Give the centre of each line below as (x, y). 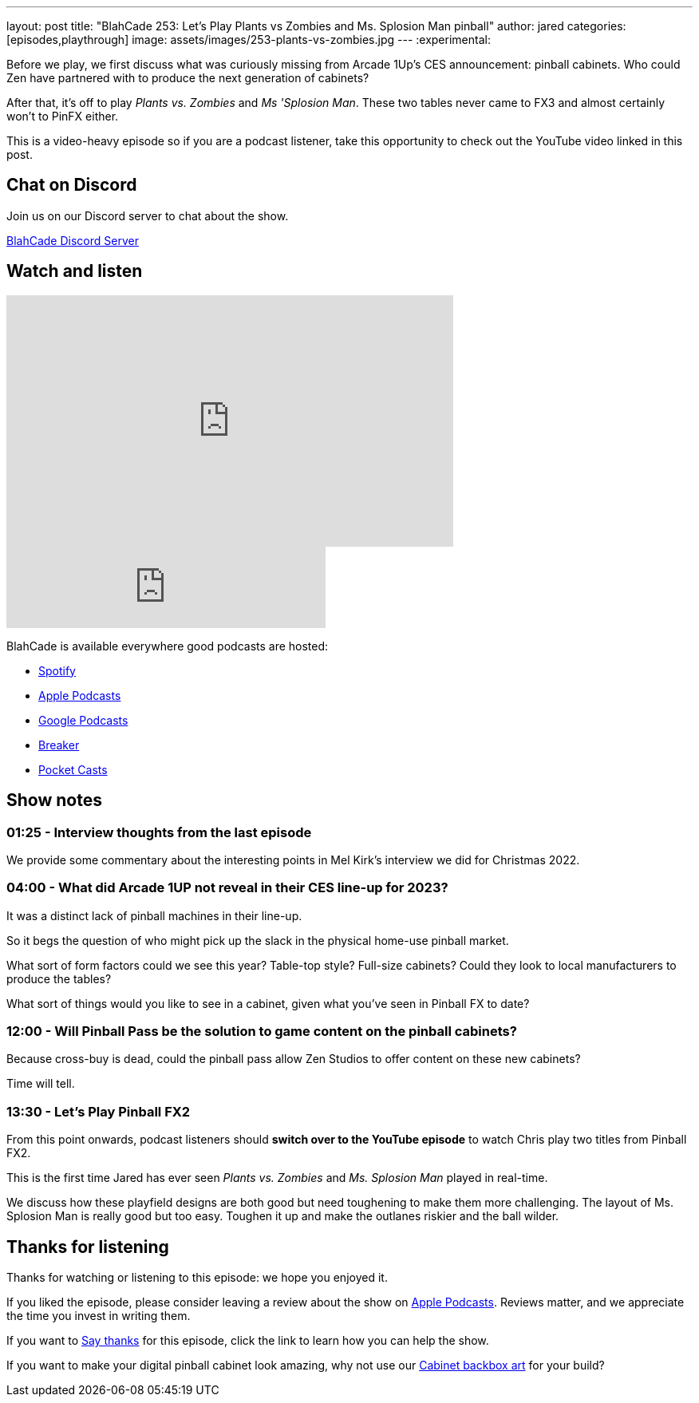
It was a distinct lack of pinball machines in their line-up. (154, 915)
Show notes (54, 800)
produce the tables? (59, 978)
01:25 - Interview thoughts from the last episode (159, 832)
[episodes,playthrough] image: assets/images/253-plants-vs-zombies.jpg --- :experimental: (249, 40)
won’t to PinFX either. (63, 116)
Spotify (57, 670)
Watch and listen (75, 271)
